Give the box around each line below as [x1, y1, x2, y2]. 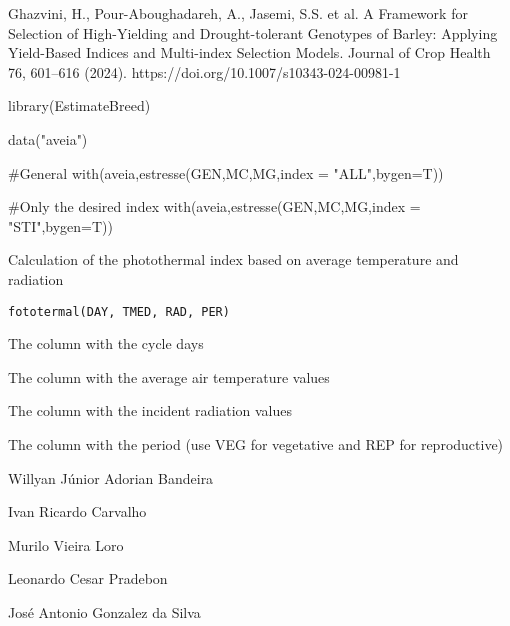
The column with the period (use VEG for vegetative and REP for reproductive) [8, 433, 504, 454]
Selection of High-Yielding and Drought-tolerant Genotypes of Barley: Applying [8, 22, 498, 43]
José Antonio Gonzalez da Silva [8, 601, 201, 622]
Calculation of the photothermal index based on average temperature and [8, 249, 459, 270]
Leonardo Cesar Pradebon [8, 568, 168, 589]
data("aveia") [8, 128, 88, 149]
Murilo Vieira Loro [8, 534, 124, 555]
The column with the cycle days [8, 333, 204, 354]
